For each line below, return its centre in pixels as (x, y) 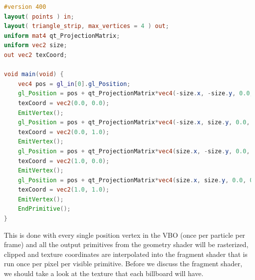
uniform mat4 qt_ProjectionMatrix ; (62, 36)
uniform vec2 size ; (36, 45)
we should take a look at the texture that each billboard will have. (104, 273)
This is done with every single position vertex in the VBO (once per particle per (125, 235)
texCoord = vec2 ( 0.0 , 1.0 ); (64, 132)
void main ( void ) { (34, 74)
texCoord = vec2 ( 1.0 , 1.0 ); (64, 190)
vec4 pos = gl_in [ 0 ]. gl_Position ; (74, 84)
